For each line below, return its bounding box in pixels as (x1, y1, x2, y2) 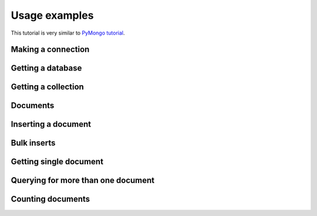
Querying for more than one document (11, 176, 155, 185)
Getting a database (11, 63, 82, 73)
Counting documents (11, 194, 90, 204)
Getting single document (11, 157, 104, 167)
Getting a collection (11, 82, 85, 92)
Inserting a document (11, 119, 92, 129)
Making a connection (11, 45, 90, 55)
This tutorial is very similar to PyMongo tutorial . (11, 29, 126, 36)
